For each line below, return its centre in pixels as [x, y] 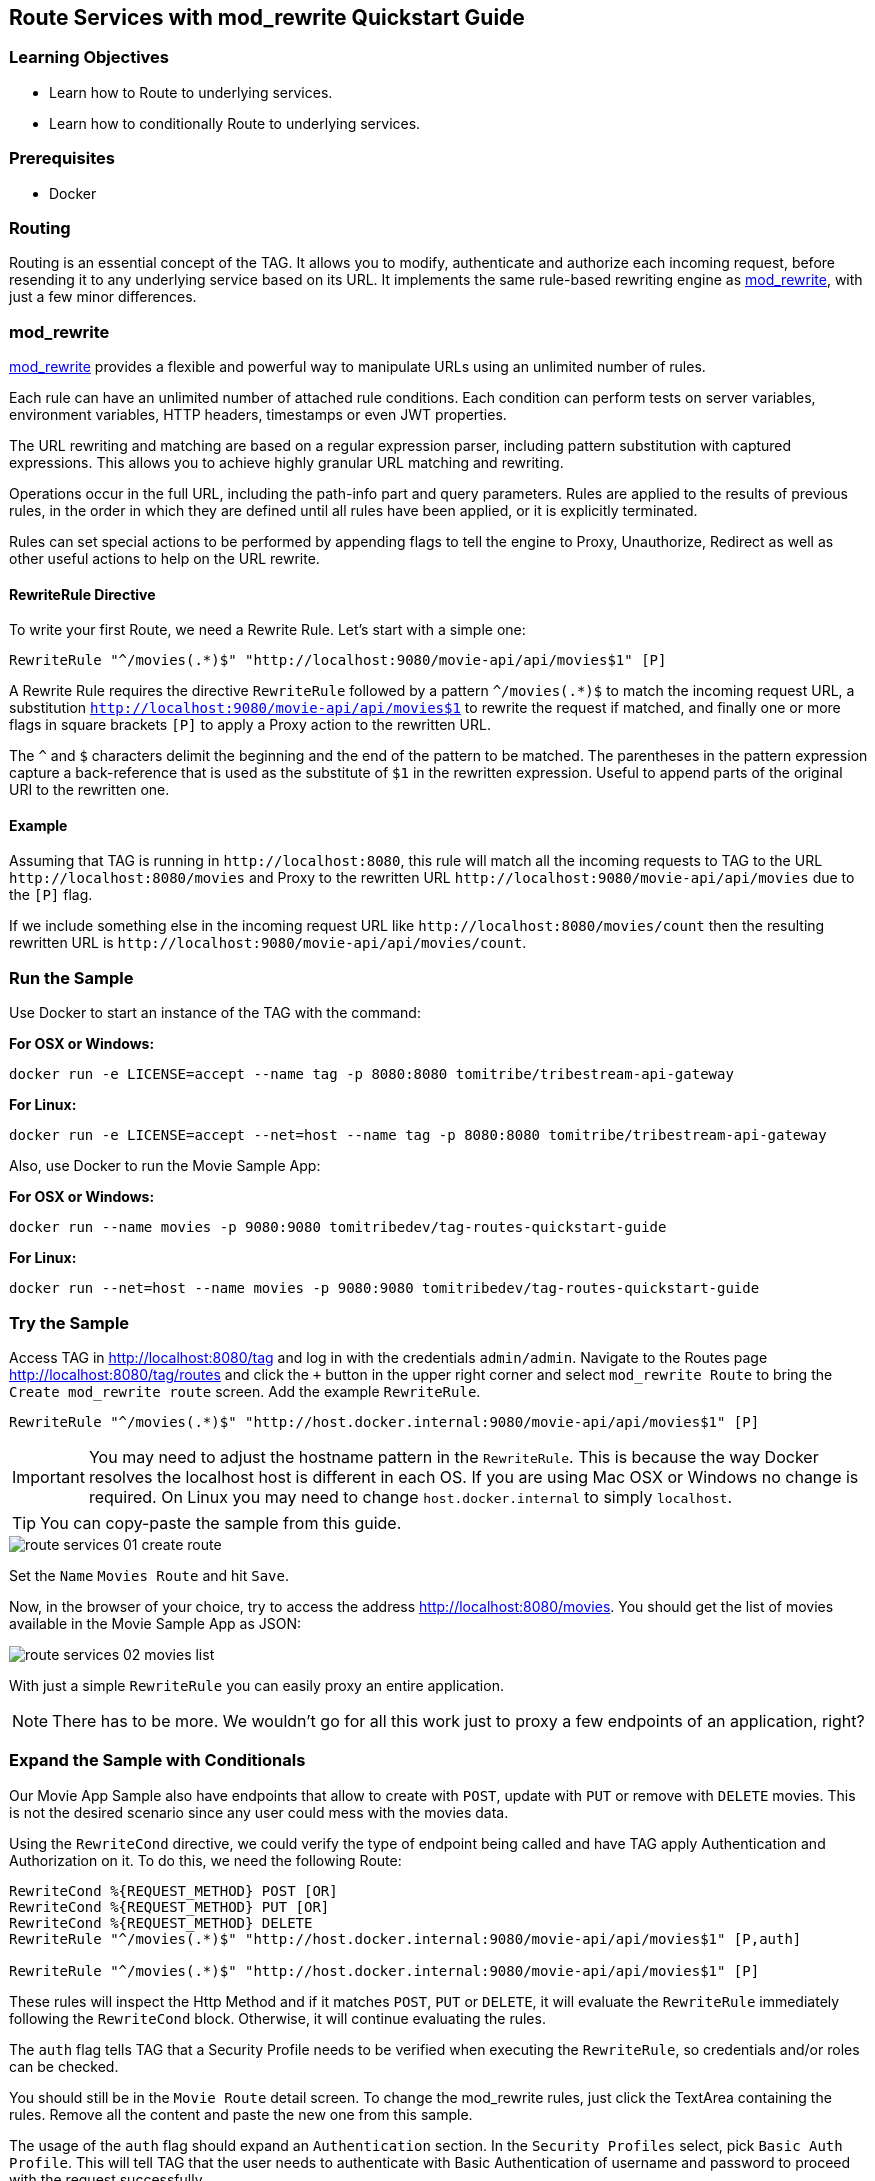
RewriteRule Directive [82, 594]
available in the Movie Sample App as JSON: [155, 1623]
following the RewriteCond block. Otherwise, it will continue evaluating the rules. [277, 2018]
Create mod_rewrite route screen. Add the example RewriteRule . [245, 1391]
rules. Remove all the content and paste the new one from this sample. [241, 2114]
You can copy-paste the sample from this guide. [221, 1522]
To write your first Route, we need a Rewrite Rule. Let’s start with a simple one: [267, 630]
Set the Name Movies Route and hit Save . [149, 1575]
